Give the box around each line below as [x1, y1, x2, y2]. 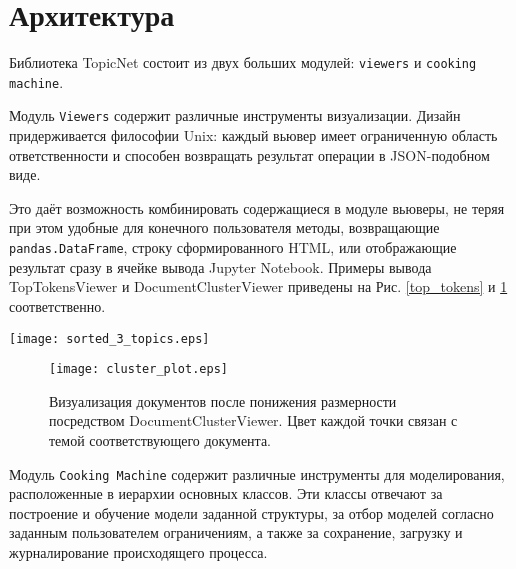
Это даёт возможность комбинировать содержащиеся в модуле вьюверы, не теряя [9, 197, 505, 218]
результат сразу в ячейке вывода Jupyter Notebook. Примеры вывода [9, 256, 432, 277]
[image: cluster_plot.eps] [49, 362, 228, 377]
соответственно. [9, 295, 106, 316]
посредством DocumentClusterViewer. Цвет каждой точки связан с [49, 410, 458, 431]
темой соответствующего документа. [49, 430, 271, 450]
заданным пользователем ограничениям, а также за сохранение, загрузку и [9, 522, 463, 543]
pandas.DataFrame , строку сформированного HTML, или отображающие [9, 237, 457, 258]
